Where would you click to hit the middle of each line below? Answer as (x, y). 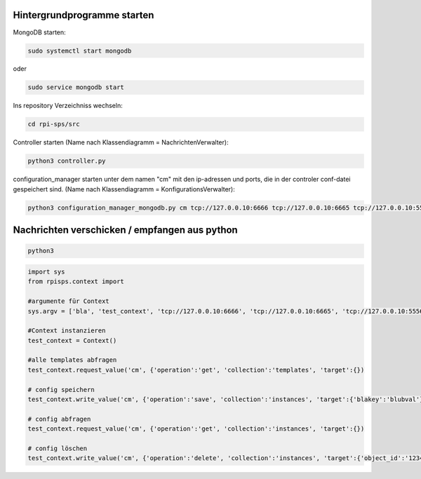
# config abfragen (59, 419)
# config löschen (58, 448)
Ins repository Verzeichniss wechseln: (68, 106)
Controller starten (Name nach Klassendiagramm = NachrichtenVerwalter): (121, 142)
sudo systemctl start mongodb (80, 50)
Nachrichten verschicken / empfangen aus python (125, 230)
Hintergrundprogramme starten (83, 15)
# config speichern (61, 390)
